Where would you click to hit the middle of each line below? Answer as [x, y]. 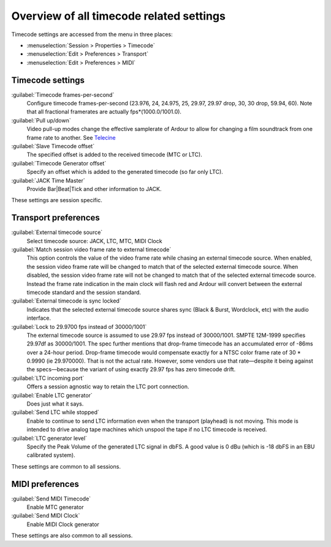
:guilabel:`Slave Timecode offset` [53, 146]
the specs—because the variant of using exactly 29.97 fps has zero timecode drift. [131, 369]
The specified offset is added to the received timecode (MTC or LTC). [114, 155]
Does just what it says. [55, 404]
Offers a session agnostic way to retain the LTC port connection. [108, 387]
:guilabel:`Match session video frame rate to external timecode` [91, 249]
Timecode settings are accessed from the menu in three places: [92, 34]
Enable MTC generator [55, 507]
